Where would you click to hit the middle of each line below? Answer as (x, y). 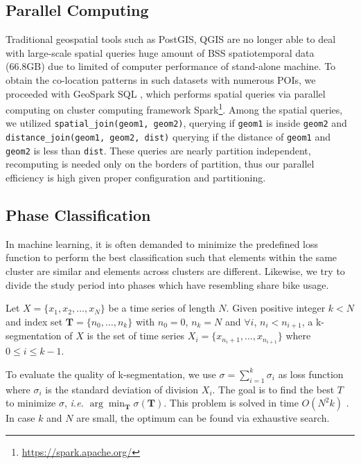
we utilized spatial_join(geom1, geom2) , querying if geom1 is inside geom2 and (176, 123)
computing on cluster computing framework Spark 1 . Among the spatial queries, (174, 108)
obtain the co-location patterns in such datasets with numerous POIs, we (161, 79)
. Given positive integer (276, 308)
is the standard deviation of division (122, 389)
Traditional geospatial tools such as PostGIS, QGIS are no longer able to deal (171, 39)
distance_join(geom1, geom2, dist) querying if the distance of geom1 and (168, 137)
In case (20, 418)
